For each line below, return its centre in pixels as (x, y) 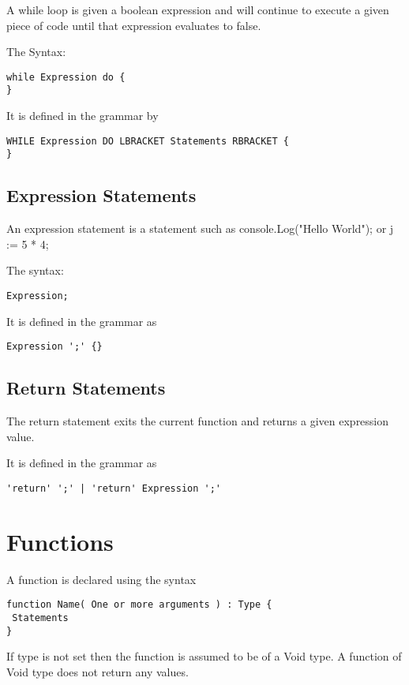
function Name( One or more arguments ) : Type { (139, 605)
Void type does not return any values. (98, 671)
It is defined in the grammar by (83, 116)
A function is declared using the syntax (101, 579)
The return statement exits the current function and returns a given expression (198, 421)
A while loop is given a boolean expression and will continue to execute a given (198, 9)
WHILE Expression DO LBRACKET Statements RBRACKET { (148, 141)
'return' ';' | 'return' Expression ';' (114, 488)
